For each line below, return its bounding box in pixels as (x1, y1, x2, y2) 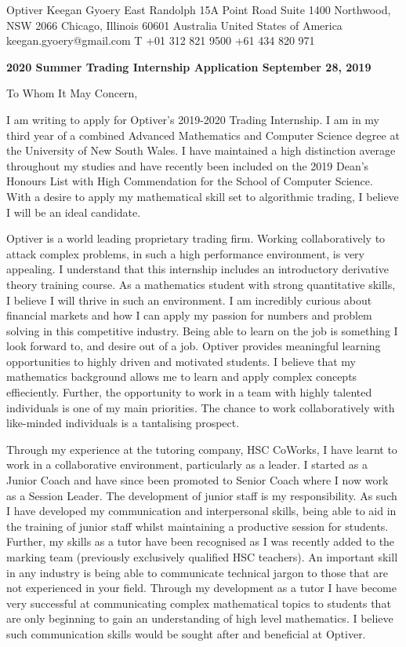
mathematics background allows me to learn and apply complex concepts (6, 368, 357, 385)
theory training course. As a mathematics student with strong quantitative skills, (6, 276, 396, 292)
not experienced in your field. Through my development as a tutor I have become (6, 579, 397, 596)
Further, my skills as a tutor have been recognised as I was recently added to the (6, 533, 395, 550)
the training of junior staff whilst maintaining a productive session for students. (6, 517, 389, 534)
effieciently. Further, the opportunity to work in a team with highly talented (6, 384, 372, 400)
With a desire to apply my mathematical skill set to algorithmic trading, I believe (6, 188, 399, 204)
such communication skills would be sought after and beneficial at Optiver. (6, 625, 366, 642)
